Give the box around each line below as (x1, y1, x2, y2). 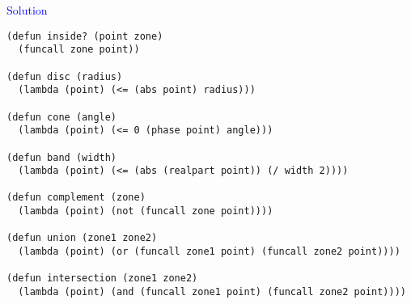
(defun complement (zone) (6, 192, 146, 204)
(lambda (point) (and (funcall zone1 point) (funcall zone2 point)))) (18, 286, 406, 298)
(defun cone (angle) (6, 111, 117, 123)
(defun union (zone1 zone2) (6, 232, 158, 244)
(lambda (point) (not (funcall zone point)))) (18, 205, 273, 217)
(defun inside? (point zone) (6, 30, 163, 42)
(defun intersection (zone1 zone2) (6, 272, 198, 285)
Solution (6, 2, 48, 18)
